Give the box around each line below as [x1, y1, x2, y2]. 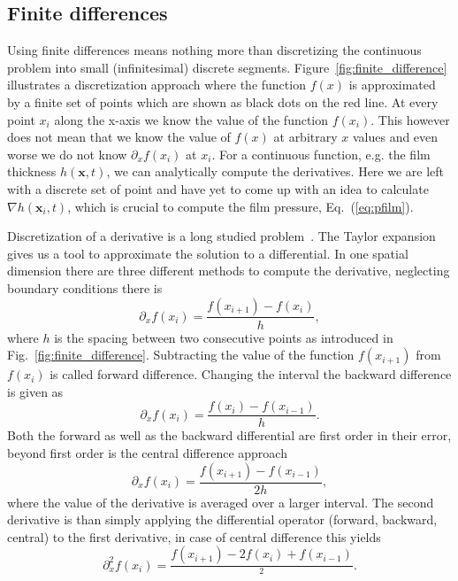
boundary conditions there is [7, 278, 163, 297]
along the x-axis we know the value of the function [54, 110, 329, 128]
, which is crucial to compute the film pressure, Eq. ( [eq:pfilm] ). [67, 197, 414, 215]
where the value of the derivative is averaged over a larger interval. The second [7, 492, 434, 511]
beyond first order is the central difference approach [7, 443, 287, 461]
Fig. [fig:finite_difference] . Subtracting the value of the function [7, 345, 355, 364]
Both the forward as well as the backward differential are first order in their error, [7, 426, 452, 445]
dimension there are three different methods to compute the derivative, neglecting [7, 261, 450, 280]
